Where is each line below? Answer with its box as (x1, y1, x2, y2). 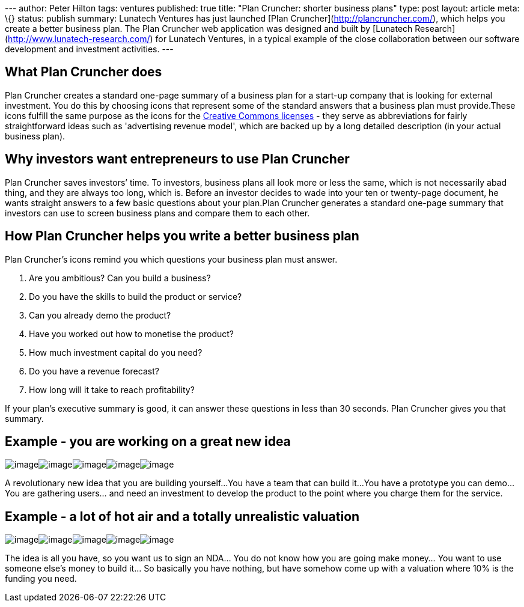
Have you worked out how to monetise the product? (29, 328, 234, 339)
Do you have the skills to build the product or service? (29, 291, 242, 302)
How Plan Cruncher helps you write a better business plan (5, 228, 359, 244)
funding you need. (5, 573, 77, 584)
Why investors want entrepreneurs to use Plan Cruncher (5, 151, 350, 167)
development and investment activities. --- (5, 44, 174, 54)
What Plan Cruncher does (5, 64, 162, 80)
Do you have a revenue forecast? (29, 365, 159, 376)
